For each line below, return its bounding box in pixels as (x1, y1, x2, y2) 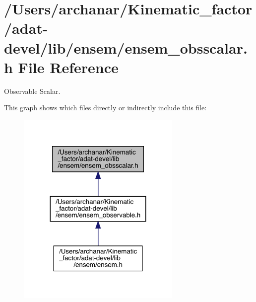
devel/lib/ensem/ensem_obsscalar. (4, 37, 248, 58)
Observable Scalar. (4, 85, 61, 96)
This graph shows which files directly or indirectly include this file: (4, 102, 207, 113)
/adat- (4, 18, 48, 38)
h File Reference (4, 57, 119, 77)
